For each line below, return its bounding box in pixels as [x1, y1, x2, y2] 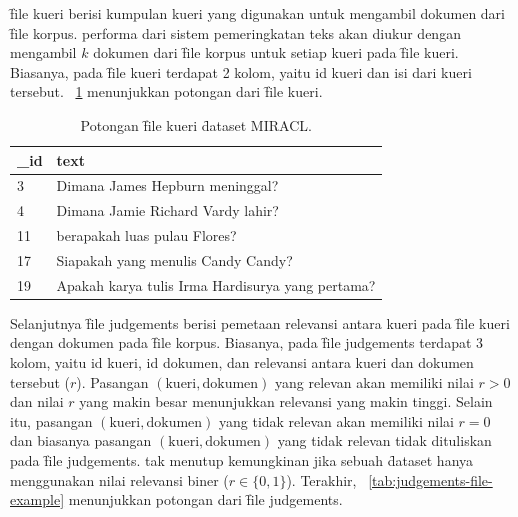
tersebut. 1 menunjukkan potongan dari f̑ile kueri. [10, 81, 323, 102]
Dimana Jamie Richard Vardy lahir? [56, 200, 279, 221]
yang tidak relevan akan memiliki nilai [218, 410, 454, 431]
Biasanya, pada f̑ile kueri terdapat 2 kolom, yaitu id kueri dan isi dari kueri [10, 61, 472, 82]
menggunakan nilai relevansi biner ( [10, 469, 229, 490]
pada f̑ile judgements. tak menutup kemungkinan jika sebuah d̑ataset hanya [10, 450, 474, 471]
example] [10, 489, 65, 510]
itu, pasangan [10, 410, 93, 431]
